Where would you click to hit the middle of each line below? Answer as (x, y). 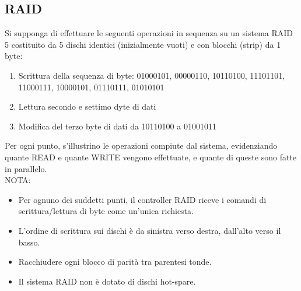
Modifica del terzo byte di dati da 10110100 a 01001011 (117, 126)
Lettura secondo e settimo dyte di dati (87, 106)
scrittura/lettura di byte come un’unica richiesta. (106, 211)
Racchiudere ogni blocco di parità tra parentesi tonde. (115, 262)
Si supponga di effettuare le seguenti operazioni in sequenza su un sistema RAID (149, 33)
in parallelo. (26, 168)
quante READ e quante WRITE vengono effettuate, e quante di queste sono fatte (151, 157)
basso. (29, 242)
